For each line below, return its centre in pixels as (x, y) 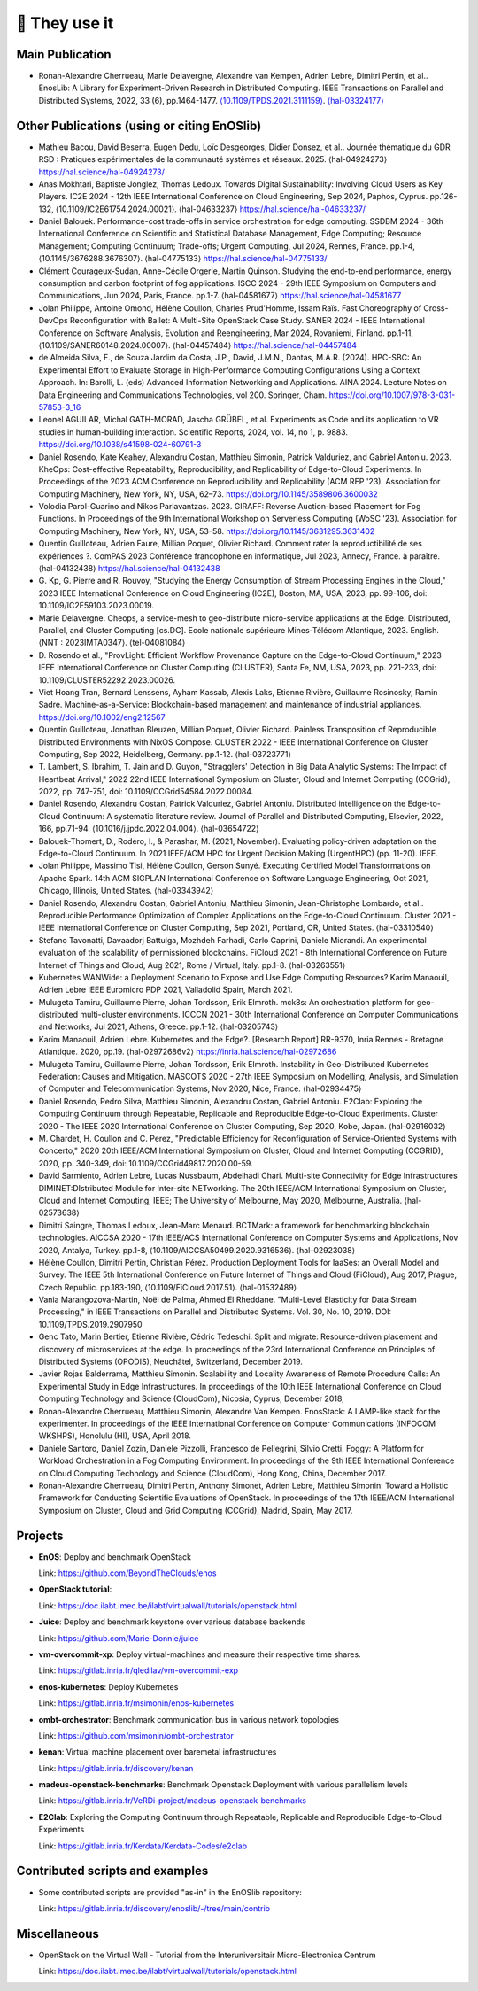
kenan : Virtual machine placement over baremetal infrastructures (158, 1752)
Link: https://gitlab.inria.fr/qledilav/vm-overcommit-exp (139, 1670)
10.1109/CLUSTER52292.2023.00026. (107, 680)
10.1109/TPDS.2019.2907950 (90, 1324)
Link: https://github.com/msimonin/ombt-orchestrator (136, 1735)
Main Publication (64, 54)
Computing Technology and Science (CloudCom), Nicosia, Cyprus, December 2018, (191, 1398)
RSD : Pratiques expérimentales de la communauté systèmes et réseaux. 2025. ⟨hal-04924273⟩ (213, 159)
